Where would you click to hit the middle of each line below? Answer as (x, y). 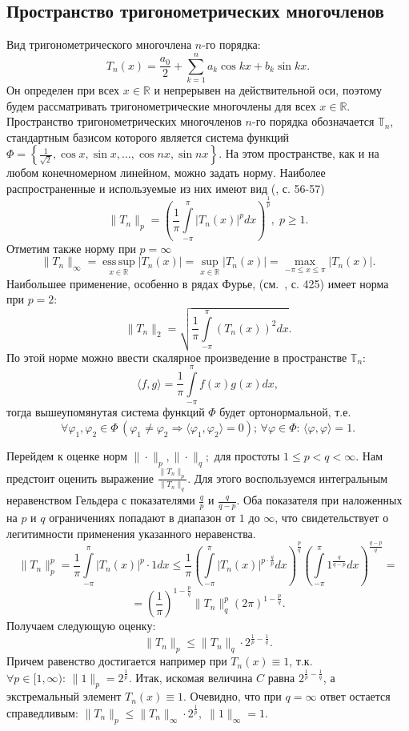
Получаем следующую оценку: (81, 626)
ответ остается (355, 696)
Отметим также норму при (71, 248)
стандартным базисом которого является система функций (148, 137)
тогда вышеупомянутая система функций (106, 412)
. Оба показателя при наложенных (319, 500)
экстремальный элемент (64, 696)
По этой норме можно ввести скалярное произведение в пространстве (177, 357)
